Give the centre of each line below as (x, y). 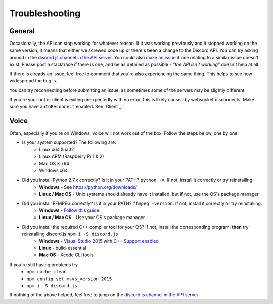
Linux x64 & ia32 (57, 149)
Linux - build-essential (63, 248)
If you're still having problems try (44, 264)
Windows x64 (54, 171)
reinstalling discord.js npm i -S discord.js (70, 234)
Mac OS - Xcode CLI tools (66, 255)
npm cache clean (47, 272)
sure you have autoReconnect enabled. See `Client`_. (66, 107)
